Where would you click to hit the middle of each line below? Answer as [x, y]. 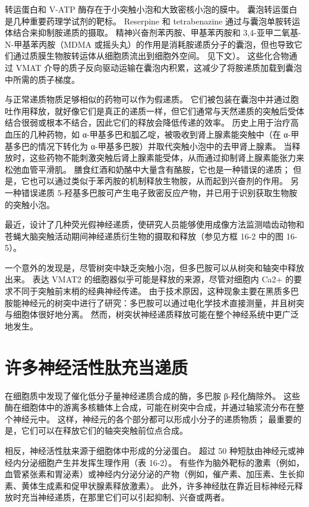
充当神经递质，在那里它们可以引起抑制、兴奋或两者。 [125, 497]
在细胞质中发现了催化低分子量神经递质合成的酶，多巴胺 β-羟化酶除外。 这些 [153, 395]
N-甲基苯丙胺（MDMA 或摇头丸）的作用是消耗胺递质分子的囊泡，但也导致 [149, 44]
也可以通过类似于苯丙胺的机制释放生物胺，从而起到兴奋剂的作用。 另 [164, 181]
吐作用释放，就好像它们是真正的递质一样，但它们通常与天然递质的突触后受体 [154, 111]
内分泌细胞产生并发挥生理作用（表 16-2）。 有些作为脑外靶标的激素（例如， [158, 462]
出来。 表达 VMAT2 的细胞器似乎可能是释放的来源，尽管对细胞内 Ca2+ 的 [149, 279]
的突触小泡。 [30, 204]
